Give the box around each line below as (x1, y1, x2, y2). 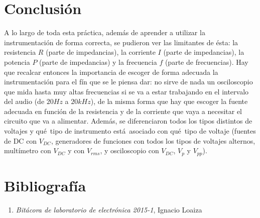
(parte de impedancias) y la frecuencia (39, 56, 157, 67)
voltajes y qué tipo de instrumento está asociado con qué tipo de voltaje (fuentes (4, 126, 256, 136)
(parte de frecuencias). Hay (165, 56, 248, 67)
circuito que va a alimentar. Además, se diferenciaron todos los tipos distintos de (4, 116, 252, 126)
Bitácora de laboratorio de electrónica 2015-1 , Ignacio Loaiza (16, 204, 202, 214)
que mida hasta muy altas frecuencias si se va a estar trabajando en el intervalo (4, 86, 249, 96)
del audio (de (4, 96, 45, 106)
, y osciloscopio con (100, 145, 159, 156)
